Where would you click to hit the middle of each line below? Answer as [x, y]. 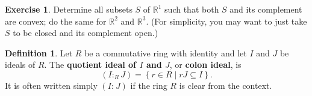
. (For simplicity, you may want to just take [226, 21]
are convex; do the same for [56, 21]
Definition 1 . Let [39, 52]
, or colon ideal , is [205, 64]
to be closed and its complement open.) [86, 33]
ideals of [20, 64]
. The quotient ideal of [90, 64]
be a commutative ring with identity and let [166, 52]
